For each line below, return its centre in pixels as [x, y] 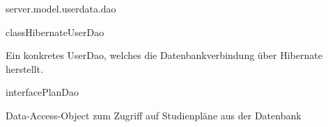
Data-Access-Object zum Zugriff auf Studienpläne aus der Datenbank [154, 115]
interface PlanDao [42, 92]
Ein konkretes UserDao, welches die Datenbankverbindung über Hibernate [164, 55]
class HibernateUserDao [55, 32]
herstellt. [24, 68]
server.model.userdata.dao [61, 8]
